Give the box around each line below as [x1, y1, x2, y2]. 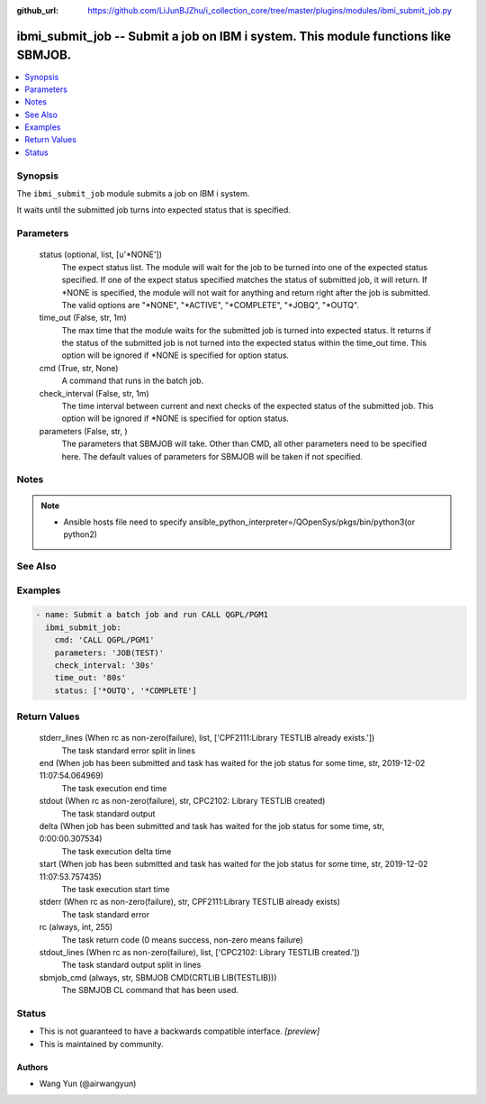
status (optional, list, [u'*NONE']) [39, 249, 162, 260]
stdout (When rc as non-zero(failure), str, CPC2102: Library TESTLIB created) [39, 796, 326, 807]
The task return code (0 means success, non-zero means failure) [61, 934, 303, 945]
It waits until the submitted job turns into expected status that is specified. [16, 205, 292, 215]
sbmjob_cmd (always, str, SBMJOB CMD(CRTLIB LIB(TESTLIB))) [39, 972, 277, 982]
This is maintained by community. [39, 1038, 164, 1049]
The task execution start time [61, 884, 170, 894]
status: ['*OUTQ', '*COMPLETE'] [54, 685, 198, 696]
